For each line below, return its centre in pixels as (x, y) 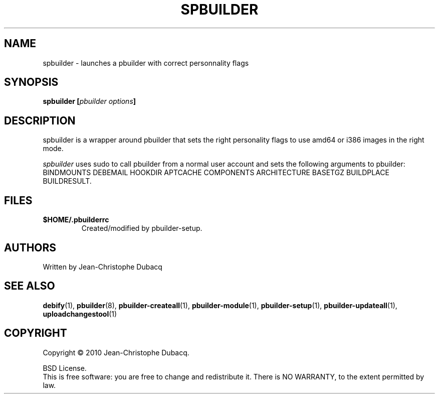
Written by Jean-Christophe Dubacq (102, 267)
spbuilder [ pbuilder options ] (89, 101)
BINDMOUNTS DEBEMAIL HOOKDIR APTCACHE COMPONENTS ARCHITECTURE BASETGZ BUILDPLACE (216, 173)
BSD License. (65, 368)
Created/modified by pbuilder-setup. (142, 228)
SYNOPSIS (31, 82)
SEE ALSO (30, 286)
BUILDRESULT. (67, 181)
